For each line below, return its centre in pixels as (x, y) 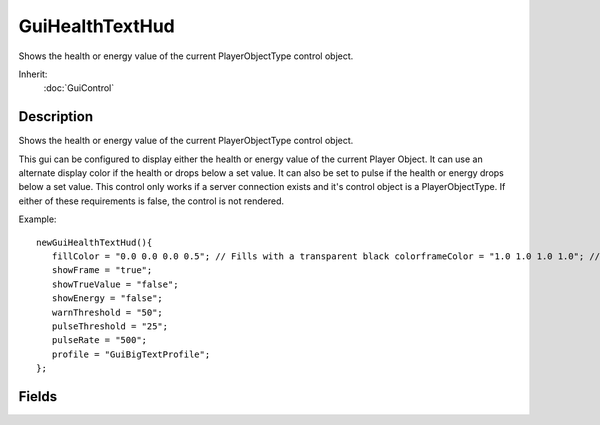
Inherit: (33, 74)
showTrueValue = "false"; (115, 284)
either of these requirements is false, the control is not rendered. (151, 201)
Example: (37, 219)
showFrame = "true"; (102, 270)
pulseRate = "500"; (99, 340)
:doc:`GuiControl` (79, 88)
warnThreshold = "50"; (107, 312)
